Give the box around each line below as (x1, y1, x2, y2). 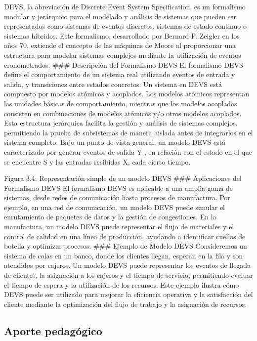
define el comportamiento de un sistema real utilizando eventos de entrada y (4, 69, 235, 80)
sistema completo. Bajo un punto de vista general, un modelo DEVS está (4, 137, 226, 147)
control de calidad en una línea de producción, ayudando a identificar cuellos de (4, 231, 246, 241)
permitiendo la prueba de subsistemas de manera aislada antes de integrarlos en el (4, 127, 253, 137)
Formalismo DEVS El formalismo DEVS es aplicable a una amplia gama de (4, 182, 233, 193)
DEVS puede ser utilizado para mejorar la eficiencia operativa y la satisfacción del (4, 289, 253, 299)
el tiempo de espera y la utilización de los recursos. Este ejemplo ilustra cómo (4, 279, 239, 290)
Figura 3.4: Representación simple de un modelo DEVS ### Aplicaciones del (4, 173, 242, 183)
